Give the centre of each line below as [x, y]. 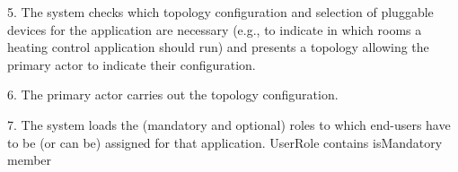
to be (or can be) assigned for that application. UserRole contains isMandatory [225, 142]
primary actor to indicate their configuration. [132, 64]
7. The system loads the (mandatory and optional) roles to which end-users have [229, 124]
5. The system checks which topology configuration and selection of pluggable [220, 12]
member [30, 160]
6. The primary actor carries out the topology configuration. [173, 95]
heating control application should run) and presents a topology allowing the [218, 47]
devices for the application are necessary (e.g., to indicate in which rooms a [215, 29]
